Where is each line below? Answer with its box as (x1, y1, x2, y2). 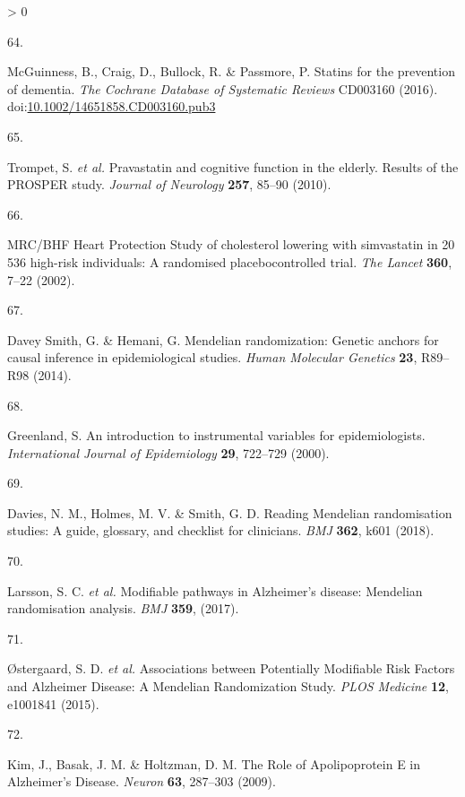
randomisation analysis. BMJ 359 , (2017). (7, 599, 239, 618)
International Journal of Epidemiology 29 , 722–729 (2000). (7, 443, 330, 462)
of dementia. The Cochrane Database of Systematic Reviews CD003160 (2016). (7, 79, 438, 98)
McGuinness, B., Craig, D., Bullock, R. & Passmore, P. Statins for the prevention (7, 62, 455, 81)
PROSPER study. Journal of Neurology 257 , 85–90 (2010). (7, 175, 332, 194)
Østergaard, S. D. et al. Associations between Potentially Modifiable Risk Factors (7, 659, 455, 678)
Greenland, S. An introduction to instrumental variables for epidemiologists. (7, 426, 426, 445)
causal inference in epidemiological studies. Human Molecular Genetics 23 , (7, 348, 418, 367)
